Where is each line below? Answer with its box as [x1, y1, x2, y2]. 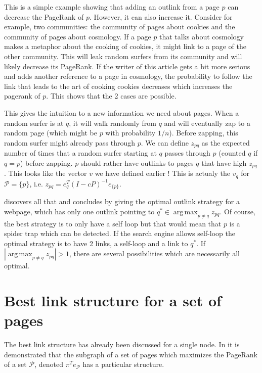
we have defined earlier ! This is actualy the [95, 168, 231, 178]
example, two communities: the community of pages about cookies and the [4, 21, 235, 32]
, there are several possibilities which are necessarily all [69, 248, 240, 259]
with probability [105, 127, 156, 138]
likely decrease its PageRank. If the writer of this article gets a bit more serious [4, 61, 250, 71]
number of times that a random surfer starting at [4, 148, 157, 158]
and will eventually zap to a [164, 117, 250, 128]
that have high [201, 157, 247, 168]
